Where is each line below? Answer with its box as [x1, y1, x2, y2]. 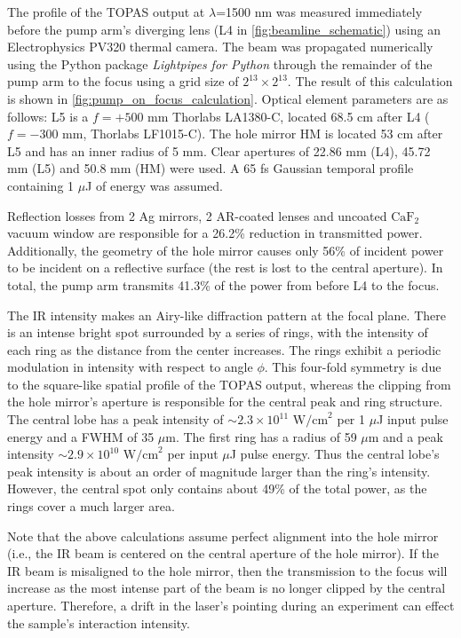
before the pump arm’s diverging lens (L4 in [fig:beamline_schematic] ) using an [7, 20, 441, 38]
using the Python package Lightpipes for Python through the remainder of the [7, 54, 433, 73]
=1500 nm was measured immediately [216, 3, 423, 20]
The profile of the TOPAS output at [7, 3, 205, 20]
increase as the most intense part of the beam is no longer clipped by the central [7, 579, 446, 597]
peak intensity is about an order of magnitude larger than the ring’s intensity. [7, 461, 431, 480]
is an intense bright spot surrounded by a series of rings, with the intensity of [7, 323, 428, 342]
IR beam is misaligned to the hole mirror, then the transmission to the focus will [7, 561, 448, 579]
